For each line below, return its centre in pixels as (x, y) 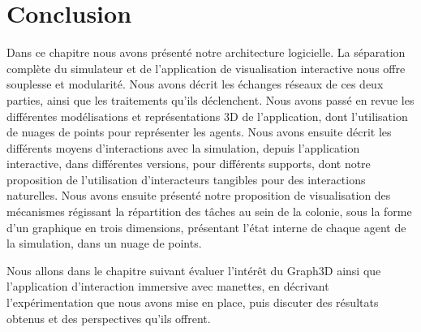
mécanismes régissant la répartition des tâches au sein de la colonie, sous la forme (209, 211)
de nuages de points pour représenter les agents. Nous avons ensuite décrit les (199, 132)
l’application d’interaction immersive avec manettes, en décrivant (168, 286)
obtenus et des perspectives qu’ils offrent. (109, 318)
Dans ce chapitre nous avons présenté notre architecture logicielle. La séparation (206, 52)
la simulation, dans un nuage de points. (104, 243)
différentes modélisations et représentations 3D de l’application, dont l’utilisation (207, 116)
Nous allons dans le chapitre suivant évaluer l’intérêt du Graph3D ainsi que (194, 270)
